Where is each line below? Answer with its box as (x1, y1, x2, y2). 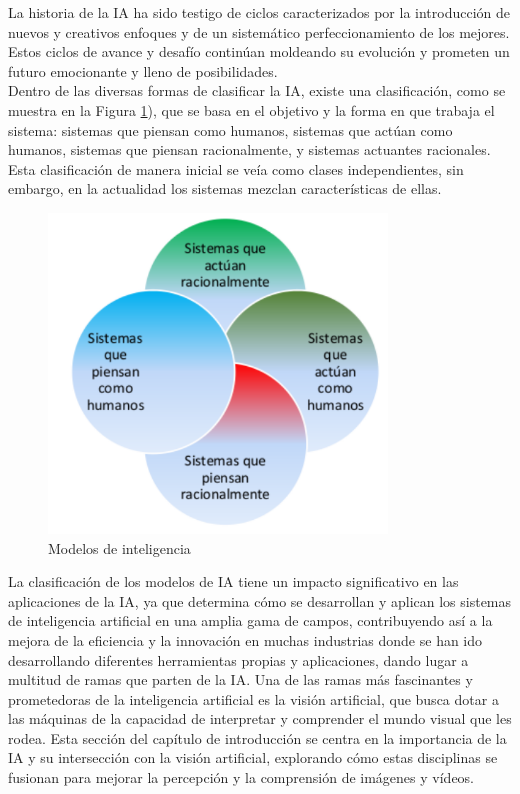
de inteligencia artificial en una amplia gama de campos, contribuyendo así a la (8, 610, 493, 631)
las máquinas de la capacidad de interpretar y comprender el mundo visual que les (8, 708, 512, 729)
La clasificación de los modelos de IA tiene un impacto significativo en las (8, 571, 459, 592)
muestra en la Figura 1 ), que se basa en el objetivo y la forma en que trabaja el (8, 99, 495, 120)
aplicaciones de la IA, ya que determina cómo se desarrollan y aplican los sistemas (8, 590, 512, 611)
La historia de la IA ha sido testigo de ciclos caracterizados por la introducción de (8, 2, 511, 22)
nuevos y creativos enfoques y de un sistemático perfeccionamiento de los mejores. (8, 21, 510, 42)
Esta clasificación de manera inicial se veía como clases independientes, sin (8, 158, 464, 179)
